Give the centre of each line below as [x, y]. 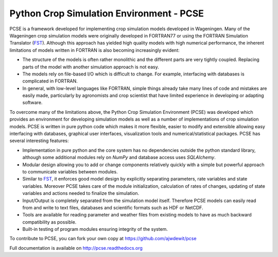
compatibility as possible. [49, 222]
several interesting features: [39, 141]
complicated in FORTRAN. [50, 81]
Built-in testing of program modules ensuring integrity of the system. [95, 229]
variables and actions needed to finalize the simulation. [81, 193]
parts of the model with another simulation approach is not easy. [91, 67]
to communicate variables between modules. [70, 171]
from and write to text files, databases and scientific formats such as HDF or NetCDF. [113, 207]
